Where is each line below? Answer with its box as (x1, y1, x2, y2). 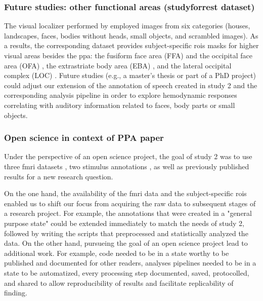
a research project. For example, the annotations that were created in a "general (4, 208, 252, 218)
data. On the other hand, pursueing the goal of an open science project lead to (4, 238, 248, 248)
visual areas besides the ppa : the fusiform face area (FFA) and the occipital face (4, 50, 252, 60)
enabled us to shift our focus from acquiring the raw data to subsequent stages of (4, 198, 256, 208)
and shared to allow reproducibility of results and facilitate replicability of (4, 277, 234, 288)
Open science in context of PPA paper (4, 131, 164, 144)
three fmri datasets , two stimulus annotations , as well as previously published (4, 161, 249, 171)
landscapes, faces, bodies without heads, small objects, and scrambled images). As (4, 30, 258, 41)
